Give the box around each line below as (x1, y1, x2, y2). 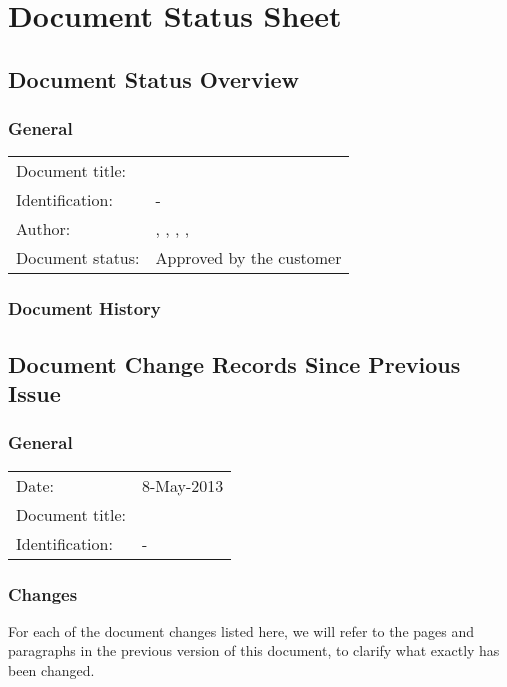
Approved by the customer (155, 246, 342, 270)
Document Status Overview (8, 63, 299, 94)
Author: (16, 217, 71, 241)
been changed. (8, 660, 95, 681)
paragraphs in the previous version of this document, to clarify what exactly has (8, 640, 500, 661)
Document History (8, 296, 161, 321)
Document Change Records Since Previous (8, 348, 461, 379)
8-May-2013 (142, 473, 224, 497)
